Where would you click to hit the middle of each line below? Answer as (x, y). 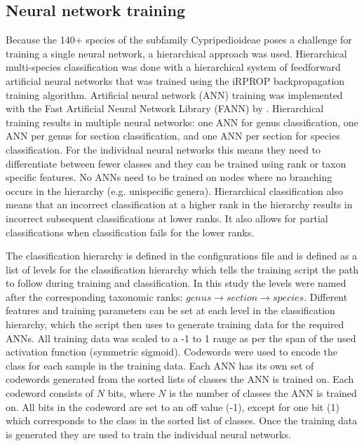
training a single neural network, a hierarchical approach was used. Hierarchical (176, 53)
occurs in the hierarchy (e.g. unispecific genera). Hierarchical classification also (174, 190)
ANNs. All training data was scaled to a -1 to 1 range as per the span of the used (181, 338)
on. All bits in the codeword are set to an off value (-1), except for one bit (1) (173, 406)
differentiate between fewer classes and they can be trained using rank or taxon (176, 163)
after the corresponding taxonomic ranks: (94, 296)
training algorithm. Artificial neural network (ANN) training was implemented (174, 94)
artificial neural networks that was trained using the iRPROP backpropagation (175, 80)
